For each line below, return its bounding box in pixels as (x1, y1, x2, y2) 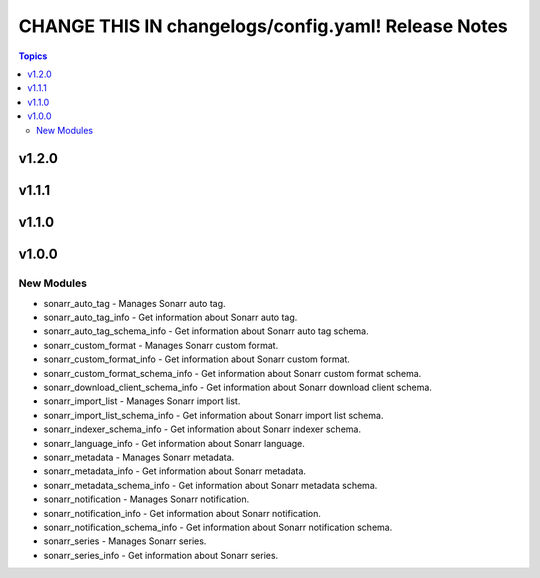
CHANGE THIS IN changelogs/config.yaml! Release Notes (18, 15, 509, 37)
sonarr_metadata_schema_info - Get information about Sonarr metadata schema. (43, 479, 378, 491)
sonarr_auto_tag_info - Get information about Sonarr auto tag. (43, 311, 298, 324)
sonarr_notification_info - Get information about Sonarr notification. (43, 507, 322, 519)
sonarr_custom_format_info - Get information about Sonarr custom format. (43, 353, 350, 365)
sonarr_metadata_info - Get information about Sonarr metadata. (43, 465, 307, 477)
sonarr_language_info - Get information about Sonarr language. (43, 437, 305, 449)
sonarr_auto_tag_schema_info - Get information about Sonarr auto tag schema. (43, 325, 369, 337)
